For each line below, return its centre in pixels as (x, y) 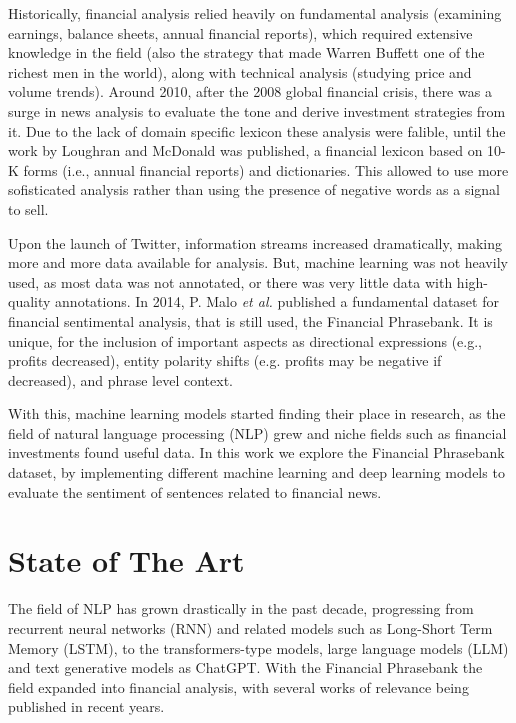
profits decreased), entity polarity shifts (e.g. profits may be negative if (225, 360)
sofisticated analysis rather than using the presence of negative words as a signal (254, 189)
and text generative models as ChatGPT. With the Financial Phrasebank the (245, 667)
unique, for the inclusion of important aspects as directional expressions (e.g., (245, 340)
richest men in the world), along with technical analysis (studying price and (240, 71)
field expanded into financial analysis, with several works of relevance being (238, 686)
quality (29, 301)
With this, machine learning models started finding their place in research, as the (257, 413)
